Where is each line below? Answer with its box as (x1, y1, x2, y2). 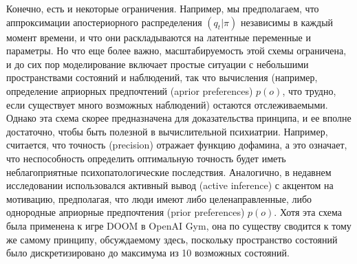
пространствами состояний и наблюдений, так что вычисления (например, (6, 70, 318, 85)
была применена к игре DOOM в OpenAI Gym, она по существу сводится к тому (6, 218, 351, 232)
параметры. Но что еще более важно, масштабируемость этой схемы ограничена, (6, 43, 347, 58)
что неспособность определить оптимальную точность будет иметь (6, 151, 286, 165)
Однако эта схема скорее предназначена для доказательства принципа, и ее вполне (6, 111, 351, 125)
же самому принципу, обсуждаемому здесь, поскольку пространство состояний (6, 232, 338, 246)
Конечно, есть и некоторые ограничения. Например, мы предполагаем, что (6, 1, 319, 15)
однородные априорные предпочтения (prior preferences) (6, 205, 245, 219)
